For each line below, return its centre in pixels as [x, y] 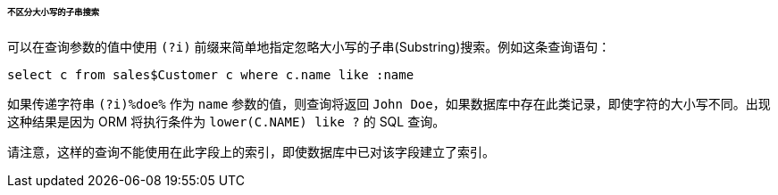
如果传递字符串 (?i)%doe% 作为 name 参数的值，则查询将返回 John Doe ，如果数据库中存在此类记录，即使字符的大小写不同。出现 [389, 103]
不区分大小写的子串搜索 [54, 12]
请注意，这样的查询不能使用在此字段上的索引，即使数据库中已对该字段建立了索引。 [251, 151]
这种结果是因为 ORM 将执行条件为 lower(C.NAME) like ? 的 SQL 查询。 [226, 121]
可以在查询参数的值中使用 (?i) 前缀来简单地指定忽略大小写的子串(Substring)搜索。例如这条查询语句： [309, 46]
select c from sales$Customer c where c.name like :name [211, 74]
